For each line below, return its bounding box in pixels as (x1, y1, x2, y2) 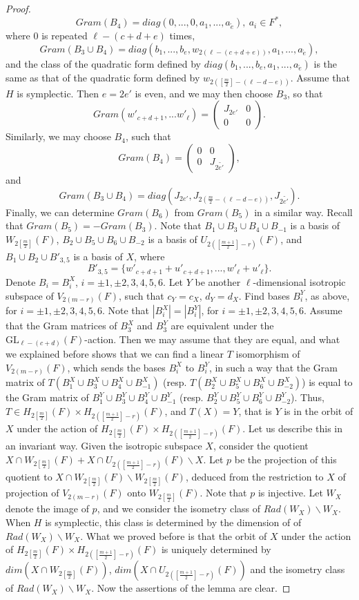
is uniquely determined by (161, 542, 271, 557)
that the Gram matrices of (6, 318, 117, 333)
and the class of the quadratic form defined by (6, 56, 201, 70)
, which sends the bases (67, 360, 166, 374)
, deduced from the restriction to (185, 470, 324, 484)
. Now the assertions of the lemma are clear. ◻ (91, 581, 291, 595)
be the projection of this (234, 452, 337, 466)
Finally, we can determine (6, 204, 115, 219)
